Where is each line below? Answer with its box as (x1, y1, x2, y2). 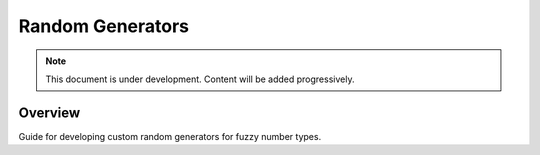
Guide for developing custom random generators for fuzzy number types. (18, 130, 322, 142)
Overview (18, 104, 81, 121)
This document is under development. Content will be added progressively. (45, 73, 355, 85)
